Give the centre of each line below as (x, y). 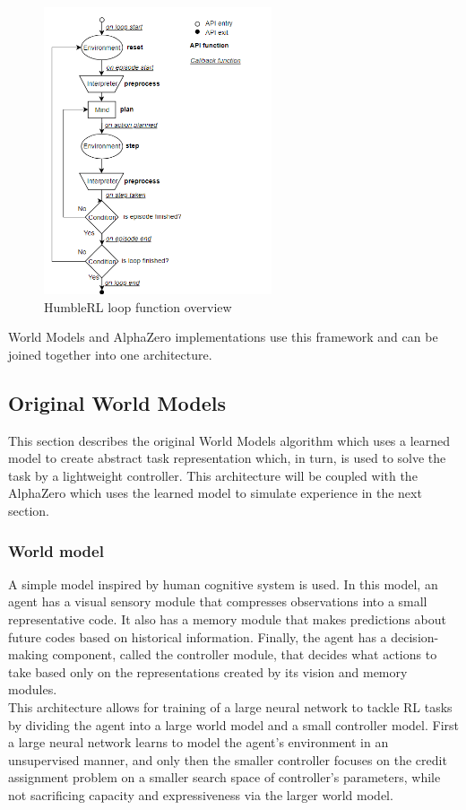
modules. (33, 689)
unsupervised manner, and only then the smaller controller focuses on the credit (228, 759)
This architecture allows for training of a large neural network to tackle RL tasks (230, 706)
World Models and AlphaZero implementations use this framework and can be (223, 337)
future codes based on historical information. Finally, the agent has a (198, 636)
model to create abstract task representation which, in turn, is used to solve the (227, 458)
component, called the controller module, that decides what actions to (245, 654)
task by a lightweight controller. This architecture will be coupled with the (213, 475)
